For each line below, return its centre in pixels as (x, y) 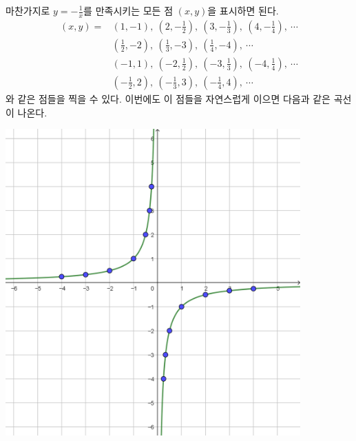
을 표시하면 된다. (243, 10)
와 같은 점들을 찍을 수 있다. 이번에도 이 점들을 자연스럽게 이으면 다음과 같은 (168, 98)
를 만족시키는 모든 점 (128, 10)
